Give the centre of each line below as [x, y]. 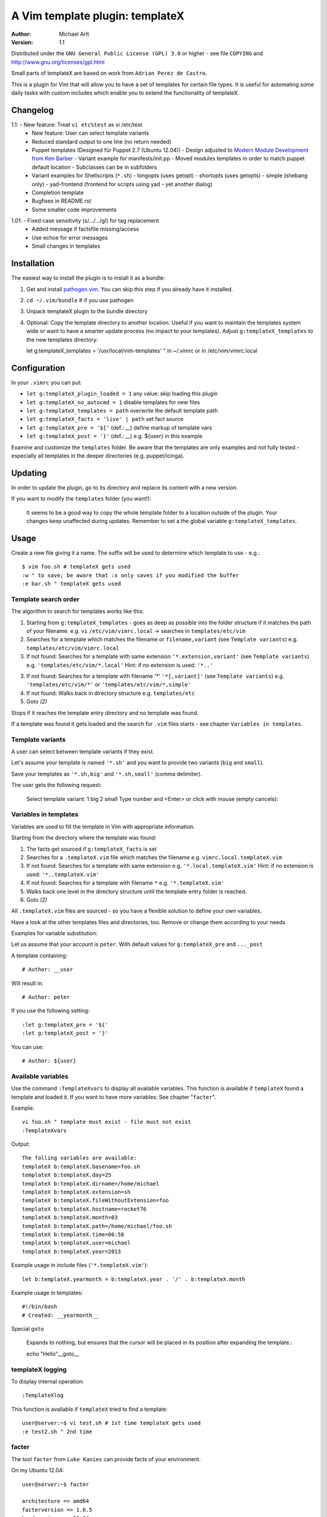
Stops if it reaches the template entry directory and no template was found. [105, 712]
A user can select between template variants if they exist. [83, 752]
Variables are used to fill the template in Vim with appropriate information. [103, 826]
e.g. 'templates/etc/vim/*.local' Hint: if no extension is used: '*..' [120, 665]
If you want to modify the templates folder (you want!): [81, 499]
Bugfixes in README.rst [61, 201]
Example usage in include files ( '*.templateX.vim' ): [80, 1265]
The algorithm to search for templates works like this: [78, 611]
